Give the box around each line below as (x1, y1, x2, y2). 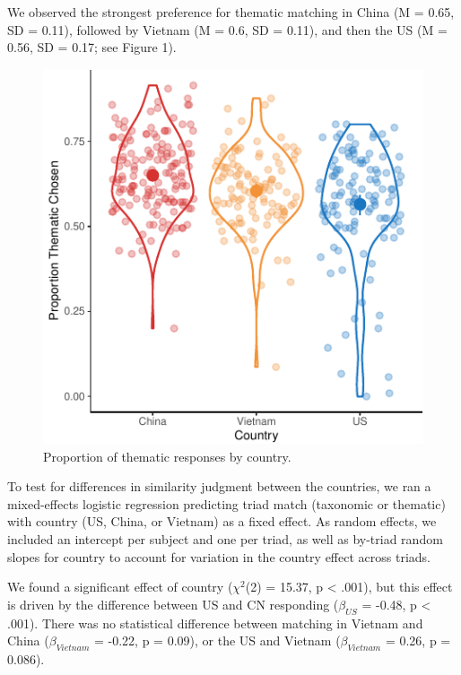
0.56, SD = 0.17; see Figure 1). (7, 38, 177, 56)
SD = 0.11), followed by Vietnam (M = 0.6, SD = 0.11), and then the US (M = (7, 20, 448, 39)
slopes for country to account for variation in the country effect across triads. (7, 547, 431, 566)
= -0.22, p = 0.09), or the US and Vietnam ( (93, 631, 341, 650)
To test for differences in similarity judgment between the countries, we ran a (7, 477, 431, 496)
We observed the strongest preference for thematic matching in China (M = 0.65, (7, 3, 455, 21)
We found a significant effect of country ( (7, 577, 233, 596)
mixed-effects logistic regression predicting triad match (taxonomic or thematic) (7, 494, 446, 513)
